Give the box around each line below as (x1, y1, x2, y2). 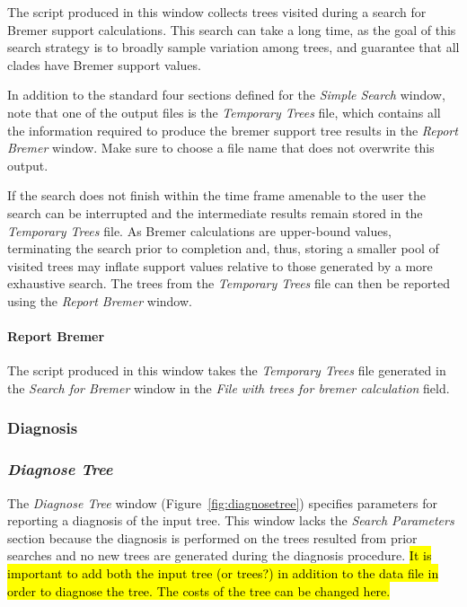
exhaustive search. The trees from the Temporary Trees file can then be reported (7, 274, 450, 293)
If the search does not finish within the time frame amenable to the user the (7, 186, 426, 205)
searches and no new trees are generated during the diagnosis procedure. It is (7, 546, 432, 565)
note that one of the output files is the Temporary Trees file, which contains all (7, 102, 441, 121)
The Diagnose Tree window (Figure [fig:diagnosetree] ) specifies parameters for (7, 493, 437, 512)
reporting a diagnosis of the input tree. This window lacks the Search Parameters (7, 511, 454, 530)
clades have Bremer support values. (7, 55, 201, 74)
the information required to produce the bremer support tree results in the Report (7, 120, 458, 139)
